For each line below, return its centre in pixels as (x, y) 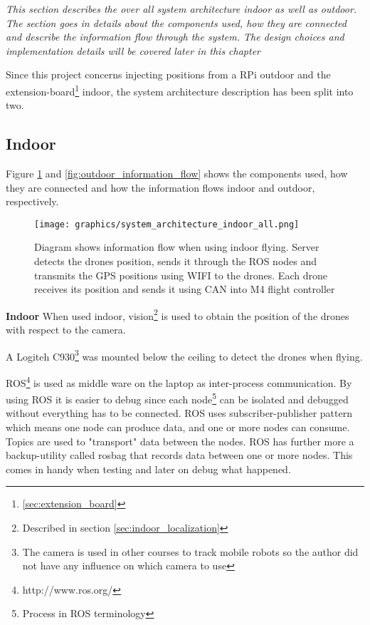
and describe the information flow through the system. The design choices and (175, 37)
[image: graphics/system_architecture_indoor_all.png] (167, 224)
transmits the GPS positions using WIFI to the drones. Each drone (181, 275)
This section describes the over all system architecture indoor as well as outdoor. (181, 9)
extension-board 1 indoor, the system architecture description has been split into (180, 90)
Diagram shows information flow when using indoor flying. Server (177, 247)
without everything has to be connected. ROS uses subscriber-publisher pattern (179, 413)
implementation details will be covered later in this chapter (133, 50)
